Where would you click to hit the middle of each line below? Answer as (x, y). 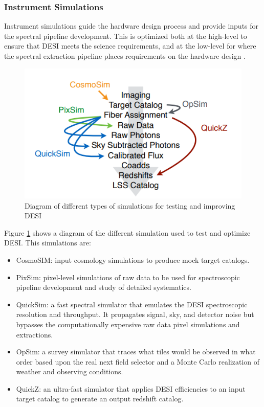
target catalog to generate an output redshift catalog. (100, 399)
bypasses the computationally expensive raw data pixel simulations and (128, 324)
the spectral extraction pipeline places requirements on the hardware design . (125, 56)
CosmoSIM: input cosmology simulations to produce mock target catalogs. (133, 259)
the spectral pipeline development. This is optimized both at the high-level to (126, 36)
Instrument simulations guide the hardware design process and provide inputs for (131, 26)
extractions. (35, 334)
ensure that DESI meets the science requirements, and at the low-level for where (130, 46)
